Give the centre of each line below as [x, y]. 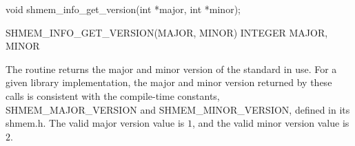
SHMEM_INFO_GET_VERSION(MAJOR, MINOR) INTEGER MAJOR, [167, 32]
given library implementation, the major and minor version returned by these [169, 82]
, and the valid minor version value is [271, 123]
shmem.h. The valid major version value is [95, 123]
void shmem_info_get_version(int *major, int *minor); [123, 9]
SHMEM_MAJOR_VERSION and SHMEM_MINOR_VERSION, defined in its [178, 109]
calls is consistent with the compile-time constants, [113, 95]
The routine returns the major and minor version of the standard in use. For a [171, 69]
